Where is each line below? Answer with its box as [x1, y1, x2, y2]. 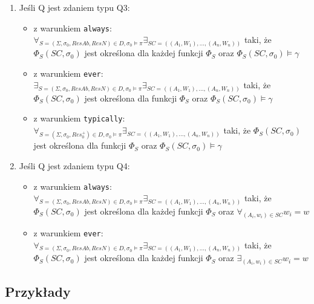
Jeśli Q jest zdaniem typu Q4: [19, 159, 130, 172]
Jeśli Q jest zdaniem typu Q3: [19, 1, 130, 13]
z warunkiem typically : [33, 112, 125, 125]
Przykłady [5, 282, 71, 301]
